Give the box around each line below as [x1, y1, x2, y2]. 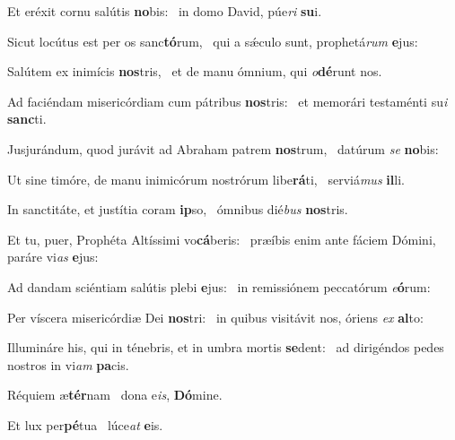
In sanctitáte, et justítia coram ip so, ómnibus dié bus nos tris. [7, 200, 348, 219]
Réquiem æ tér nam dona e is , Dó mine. [7, 385, 223, 404]
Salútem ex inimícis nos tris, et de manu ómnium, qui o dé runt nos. [7, 62, 382, 81]
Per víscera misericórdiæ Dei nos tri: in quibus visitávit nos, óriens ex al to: [7, 307, 424, 326]
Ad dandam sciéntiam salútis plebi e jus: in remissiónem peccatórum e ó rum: [7, 277, 431, 296]
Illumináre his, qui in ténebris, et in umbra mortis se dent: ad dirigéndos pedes [7, 338, 444, 357]
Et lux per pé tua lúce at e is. [7, 415, 163, 434]
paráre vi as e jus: [7, 247, 99, 266]
